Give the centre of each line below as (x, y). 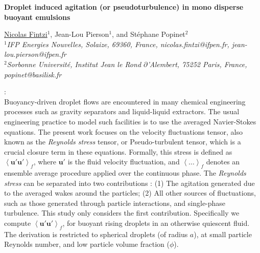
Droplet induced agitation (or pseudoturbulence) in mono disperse (124, 7)
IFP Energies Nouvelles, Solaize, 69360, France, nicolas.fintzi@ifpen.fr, (118, 44)
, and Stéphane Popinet (149, 34)
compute (18, 223)
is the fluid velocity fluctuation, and (124, 162)
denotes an (223, 162)
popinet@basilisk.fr (33, 74)
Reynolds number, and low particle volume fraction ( (87, 244)
